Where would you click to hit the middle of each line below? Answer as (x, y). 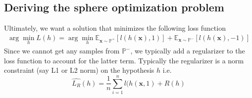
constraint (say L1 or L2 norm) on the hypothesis (79, 70)
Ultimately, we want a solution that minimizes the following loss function (115, 28)
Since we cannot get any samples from (62, 51)
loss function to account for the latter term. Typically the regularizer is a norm (124, 60)
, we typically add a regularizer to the (188, 51)
